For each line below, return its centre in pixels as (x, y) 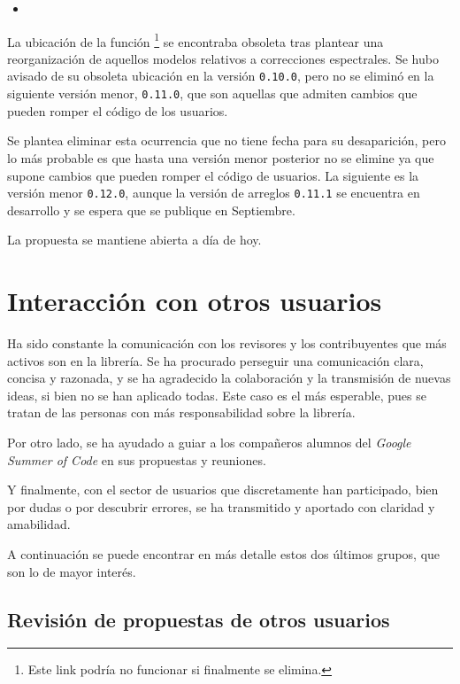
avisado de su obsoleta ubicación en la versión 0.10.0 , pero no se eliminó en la (221, 76)
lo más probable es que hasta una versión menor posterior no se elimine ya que (221, 157)
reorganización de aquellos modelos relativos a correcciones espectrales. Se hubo (223, 58)
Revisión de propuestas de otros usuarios (199, 619)
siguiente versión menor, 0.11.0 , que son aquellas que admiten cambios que (212, 93)
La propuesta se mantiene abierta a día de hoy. (134, 240)
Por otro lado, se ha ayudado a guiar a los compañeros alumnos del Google (209, 443)
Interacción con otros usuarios (195, 301)
